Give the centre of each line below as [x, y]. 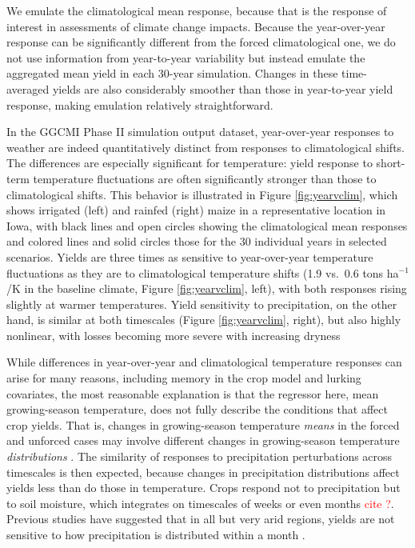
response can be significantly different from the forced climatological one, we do [201, 42]
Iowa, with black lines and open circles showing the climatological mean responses [207, 225]
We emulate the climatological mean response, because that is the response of [197, 10]
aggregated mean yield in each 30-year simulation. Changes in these [172, 73]
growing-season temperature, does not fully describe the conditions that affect [197, 409]
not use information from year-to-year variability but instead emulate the [186, 57]
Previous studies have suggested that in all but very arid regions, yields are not [201, 519]
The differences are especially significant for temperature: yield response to [190, 163]
